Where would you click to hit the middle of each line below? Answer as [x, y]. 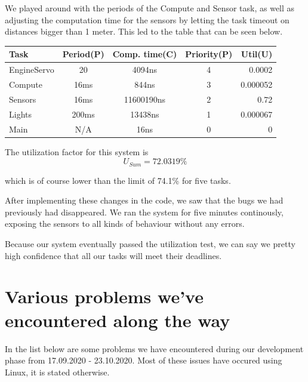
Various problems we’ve [104, 296]
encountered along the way [118, 320]
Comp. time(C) [145, 54]
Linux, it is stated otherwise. [57, 372]
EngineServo [32, 70]
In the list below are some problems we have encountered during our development [154, 348]
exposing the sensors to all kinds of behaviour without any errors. [125, 224]
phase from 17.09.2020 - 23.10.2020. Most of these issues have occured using [144, 360]
